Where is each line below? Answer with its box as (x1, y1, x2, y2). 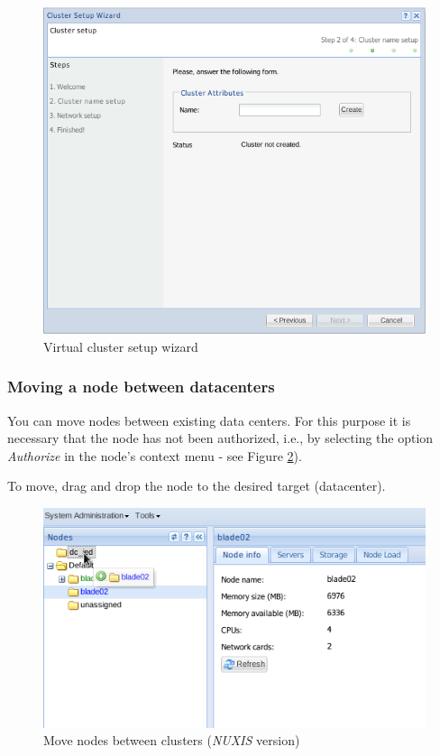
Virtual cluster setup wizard (43, 337, 198, 355)
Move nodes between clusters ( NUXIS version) (43, 731, 300, 750)
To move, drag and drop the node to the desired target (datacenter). (7, 476, 386, 495)
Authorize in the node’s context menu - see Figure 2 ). (7, 446, 302, 465)
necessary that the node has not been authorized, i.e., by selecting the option (7, 429, 434, 447)
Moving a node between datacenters (7, 375, 275, 398)
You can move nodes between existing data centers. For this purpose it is (7, 410, 411, 429)
